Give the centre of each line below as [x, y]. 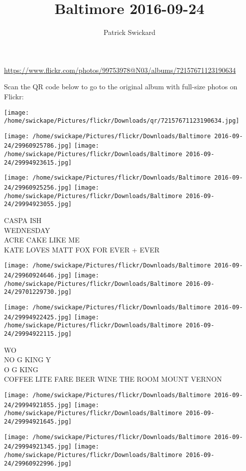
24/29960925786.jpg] [38, 146]
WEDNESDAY [27, 230]
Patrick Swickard [129, 32]
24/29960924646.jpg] [38, 276]
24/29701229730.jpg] [38, 292]
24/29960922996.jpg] [38, 463]
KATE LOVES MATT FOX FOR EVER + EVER [82, 249]
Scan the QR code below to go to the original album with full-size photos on [121, 87]
